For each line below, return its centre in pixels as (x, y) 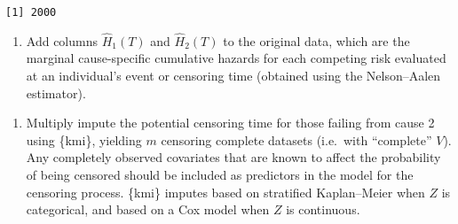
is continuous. (323, 209)
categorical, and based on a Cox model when (148, 209)
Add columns (62, 40)
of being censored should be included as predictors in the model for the (220, 175)
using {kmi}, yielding (84, 139)
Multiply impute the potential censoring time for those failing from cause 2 (230, 123)
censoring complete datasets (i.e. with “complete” (296, 139)
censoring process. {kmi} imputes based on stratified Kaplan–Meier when (225, 192)
